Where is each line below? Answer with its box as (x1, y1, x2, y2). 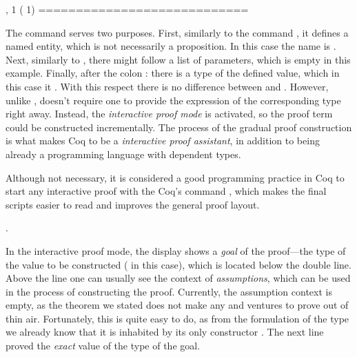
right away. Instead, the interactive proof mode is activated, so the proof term (6, 106, 333, 121)
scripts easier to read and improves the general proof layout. (6, 197, 260, 211)
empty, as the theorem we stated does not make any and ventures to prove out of (6, 298, 349, 312)
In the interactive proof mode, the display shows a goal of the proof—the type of (6, 243, 346, 258)
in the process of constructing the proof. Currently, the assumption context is (6, 284, 332, 298)
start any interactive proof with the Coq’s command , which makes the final (6, 184, 327, 198)
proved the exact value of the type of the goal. (6, 338, 201, 353)
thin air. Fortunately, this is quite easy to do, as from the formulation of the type (6, 311, 349, 325)
